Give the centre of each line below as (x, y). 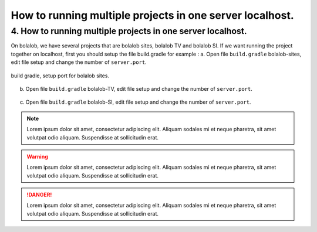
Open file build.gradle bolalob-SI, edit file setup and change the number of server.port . (138, 102)
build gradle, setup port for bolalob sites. (60, 76)
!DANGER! (39, 195)
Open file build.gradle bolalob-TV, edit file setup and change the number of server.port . (139, 88)
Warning (37, 156)
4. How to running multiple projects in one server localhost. (129, 31)
